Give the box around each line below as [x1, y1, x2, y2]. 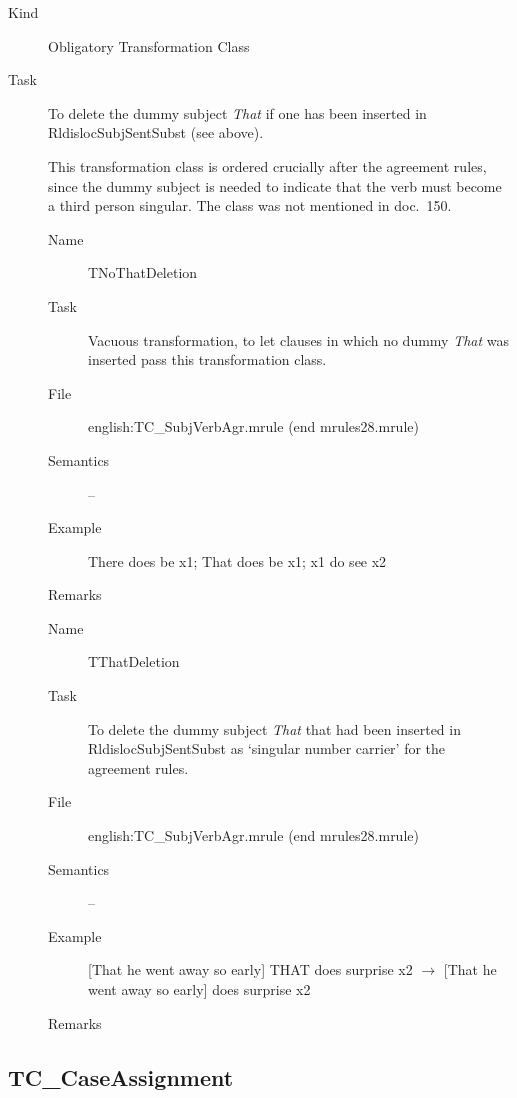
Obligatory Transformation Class [48, 35, 250, 56]
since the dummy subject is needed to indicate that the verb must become [48, 175, 502, 196]
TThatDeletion [88, 651, 180, 672]
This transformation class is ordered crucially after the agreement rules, [48, 155, 487, 176]
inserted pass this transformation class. [88, 349, 327, 370]
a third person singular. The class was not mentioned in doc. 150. [48, 195, 452, 216]
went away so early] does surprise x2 [88, 979, 311, 999]
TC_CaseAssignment [8, 1061, 234, 1092]
